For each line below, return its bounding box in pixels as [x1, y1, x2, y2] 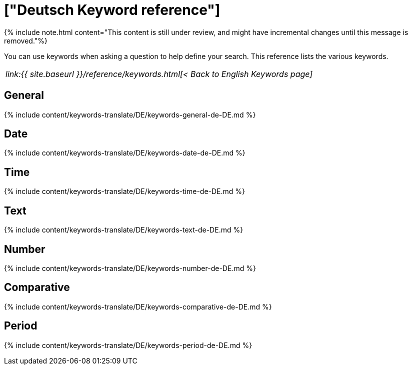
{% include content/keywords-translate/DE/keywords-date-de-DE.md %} [4, 148, 245, 157]
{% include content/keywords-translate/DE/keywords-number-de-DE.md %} [4, 263, 256, 272]
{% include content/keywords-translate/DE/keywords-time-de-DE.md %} [4, 187, 245, 196]
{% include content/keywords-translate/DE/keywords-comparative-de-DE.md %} [4, 302, 272, 311]
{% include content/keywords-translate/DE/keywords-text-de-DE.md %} [4, 225, 243, 234]
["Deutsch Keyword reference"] [4, 1, 220, 18]
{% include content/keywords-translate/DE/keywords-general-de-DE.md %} [4, 110, 256, 119]
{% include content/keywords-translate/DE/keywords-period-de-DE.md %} [4, 340, 252, 349]
